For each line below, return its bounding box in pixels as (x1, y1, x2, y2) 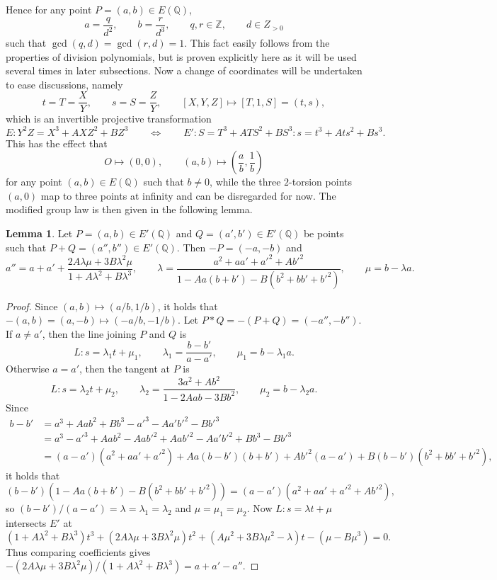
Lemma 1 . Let (6, 225, 73, 240)
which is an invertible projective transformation (6, 111, 212, 126)
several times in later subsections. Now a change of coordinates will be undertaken (6, 63, 362, 78)
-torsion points (289, 174, 352, 189)
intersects (6, 515, 47, 530)
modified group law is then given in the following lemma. (6, 202, 253, 217)
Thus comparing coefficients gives (6, 544, 151, 559)
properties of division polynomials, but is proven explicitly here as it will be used (6, 49, 357, 64)
